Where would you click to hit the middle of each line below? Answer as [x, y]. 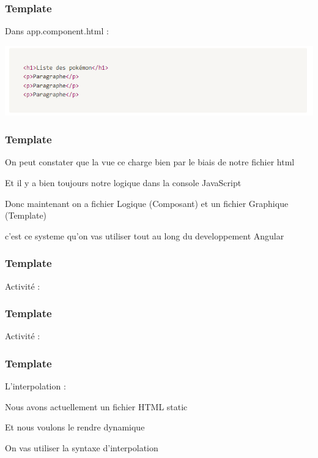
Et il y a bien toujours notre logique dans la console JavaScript [123, 183]
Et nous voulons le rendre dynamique [75, 427]
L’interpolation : [35, 386]
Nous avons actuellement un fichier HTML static [96, 406]
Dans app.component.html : [57, 31]
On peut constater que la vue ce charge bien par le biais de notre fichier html [150, 162]
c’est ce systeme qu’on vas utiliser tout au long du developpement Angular [145, 235]
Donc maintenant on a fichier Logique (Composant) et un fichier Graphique [147, 203]
